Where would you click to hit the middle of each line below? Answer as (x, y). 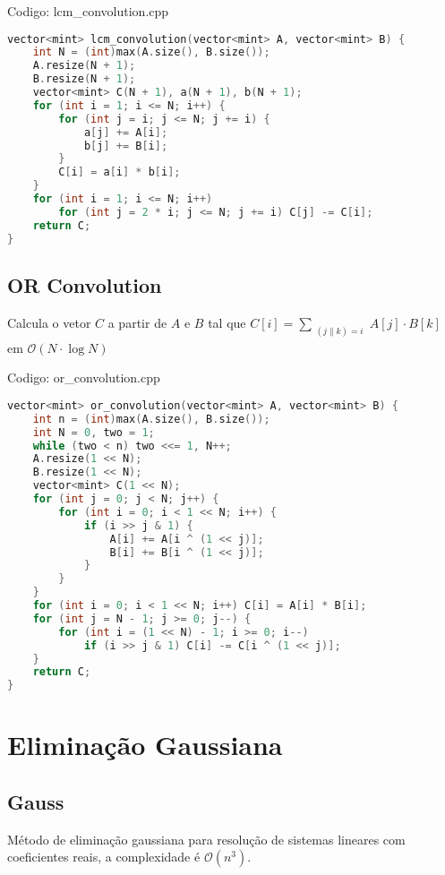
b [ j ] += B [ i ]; (126, 146)
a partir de (137, 322)
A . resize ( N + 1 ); (84, 66)
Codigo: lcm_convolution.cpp (88, 11)
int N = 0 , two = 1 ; (94, 432)
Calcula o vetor (49, 322)
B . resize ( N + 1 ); (84, 79)
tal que (227, 322)
